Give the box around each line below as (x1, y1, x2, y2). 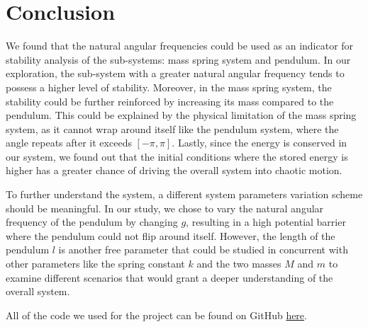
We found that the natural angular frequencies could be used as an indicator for (6, 38, 354, 53)
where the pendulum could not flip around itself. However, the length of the (6, 228, 335, 243)
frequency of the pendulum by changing (6, 214, 178, 229)
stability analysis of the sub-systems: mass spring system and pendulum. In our (6, 52, 351, 67)
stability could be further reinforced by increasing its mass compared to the (6, 93, 334, 108)
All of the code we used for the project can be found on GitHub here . (6, 307, 307, 322)
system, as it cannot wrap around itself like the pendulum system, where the (6, 121, 339, 136)
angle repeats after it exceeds (6, 135, 132, 150)
